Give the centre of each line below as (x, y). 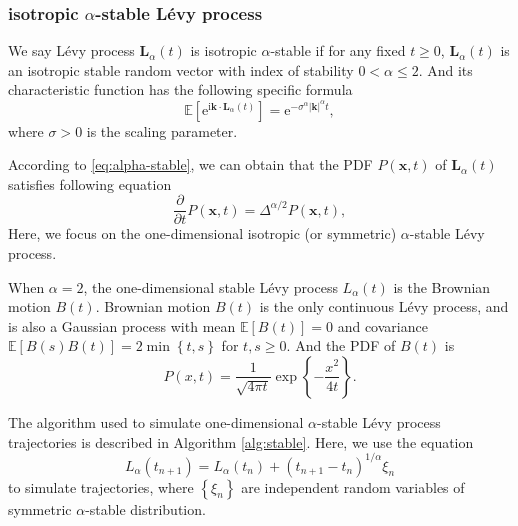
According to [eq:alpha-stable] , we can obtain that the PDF (190, 164)
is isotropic (223, 50)
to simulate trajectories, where (101, 486)
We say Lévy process (71, 50)
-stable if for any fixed (338, 50)
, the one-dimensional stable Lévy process (210, 286)
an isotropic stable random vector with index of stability (181, 69)
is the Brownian (442, 286)
